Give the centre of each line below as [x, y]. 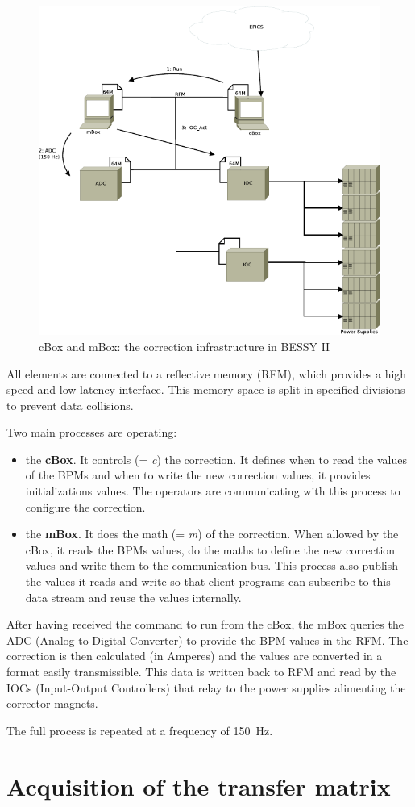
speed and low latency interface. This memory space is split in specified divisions [206, 389]
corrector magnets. [52, 703]
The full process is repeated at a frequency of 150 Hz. [140, 730]
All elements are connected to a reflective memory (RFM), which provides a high [207, 373]
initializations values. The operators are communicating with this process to [213, 491]
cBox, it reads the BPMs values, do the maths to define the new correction [210, 549]
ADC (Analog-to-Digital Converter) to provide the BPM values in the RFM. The [207, 640]
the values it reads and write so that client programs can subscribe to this [208, 581]
